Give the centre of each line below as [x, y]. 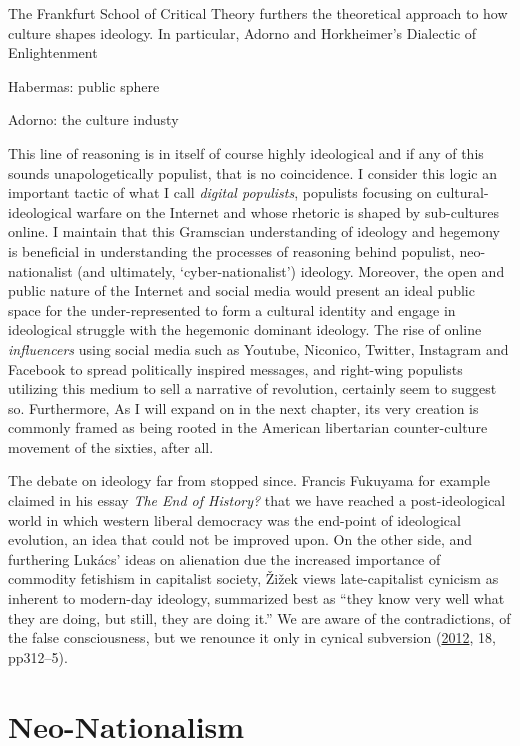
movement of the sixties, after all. [111, 446]
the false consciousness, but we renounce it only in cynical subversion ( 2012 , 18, [252, 637]
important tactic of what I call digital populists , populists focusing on [220, 192]
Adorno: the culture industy [93, 119]
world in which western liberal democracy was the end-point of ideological [234, 519]
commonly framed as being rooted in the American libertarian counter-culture [248, 427]
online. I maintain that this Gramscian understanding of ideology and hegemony [254, 231]
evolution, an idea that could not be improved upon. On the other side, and [240, 539]
